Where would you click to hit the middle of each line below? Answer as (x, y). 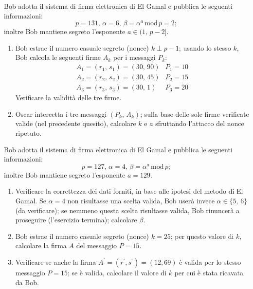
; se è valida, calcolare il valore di (117, 272)
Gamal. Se (31, 200)
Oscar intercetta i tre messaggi (61, 114)
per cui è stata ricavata (209, 272)
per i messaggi (134, 57)
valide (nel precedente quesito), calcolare (76, 123)
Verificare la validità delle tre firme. (68, 98)
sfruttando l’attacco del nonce (200, 123)
